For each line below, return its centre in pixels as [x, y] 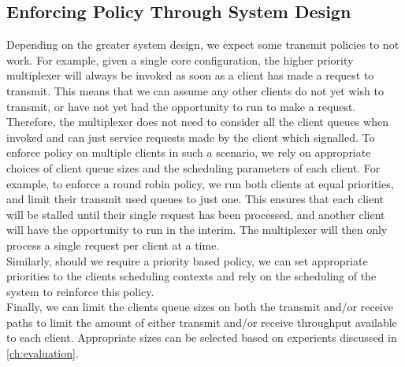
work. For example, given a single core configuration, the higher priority [180, 59]
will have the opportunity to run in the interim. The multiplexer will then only [197, 230]
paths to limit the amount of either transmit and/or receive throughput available [202, 322]
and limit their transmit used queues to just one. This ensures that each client [195, 199]
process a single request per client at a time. [113, 245]
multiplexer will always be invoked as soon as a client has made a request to [190, 75]
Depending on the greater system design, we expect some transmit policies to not [203, 44]
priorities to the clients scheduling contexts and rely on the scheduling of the [191, 276]
